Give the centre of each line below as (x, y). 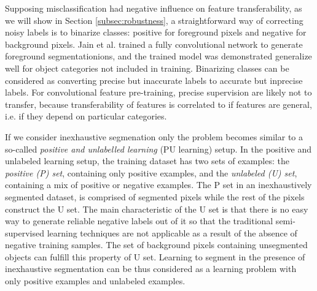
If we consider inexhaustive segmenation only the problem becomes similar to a (154, 136)
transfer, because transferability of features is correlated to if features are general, (158, 104)
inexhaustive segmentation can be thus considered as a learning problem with (151, 269)
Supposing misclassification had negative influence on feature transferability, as (154, 8)
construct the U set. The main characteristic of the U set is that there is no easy (157, 209)
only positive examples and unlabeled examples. (95, 281)
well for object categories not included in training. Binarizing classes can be (147, 68)
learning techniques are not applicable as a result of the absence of (172, 232)
